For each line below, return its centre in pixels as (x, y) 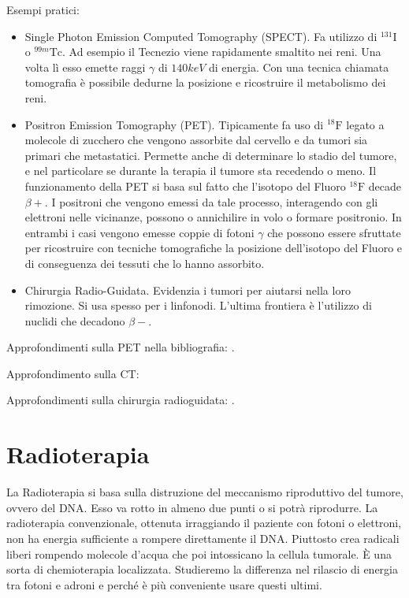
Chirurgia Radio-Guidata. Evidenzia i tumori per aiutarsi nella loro (188, 290)
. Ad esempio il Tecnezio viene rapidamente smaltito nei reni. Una (221, 52)
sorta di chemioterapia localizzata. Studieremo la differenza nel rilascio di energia (202, 569)
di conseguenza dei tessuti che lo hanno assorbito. (145, 263)
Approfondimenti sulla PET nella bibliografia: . (121, 347)
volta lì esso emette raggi (85, 67)
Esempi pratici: (43, 9)
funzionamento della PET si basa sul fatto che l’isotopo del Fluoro (185, 186)
